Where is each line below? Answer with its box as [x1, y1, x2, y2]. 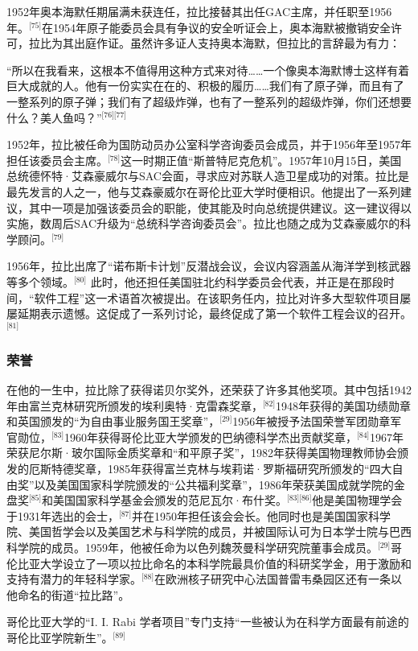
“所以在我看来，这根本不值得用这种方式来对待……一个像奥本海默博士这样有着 [6, 61, 410, 78]
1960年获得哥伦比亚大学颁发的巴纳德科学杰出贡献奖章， [64, 428, 358, 445]
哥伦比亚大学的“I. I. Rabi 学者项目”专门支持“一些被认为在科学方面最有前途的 [6, 613, 409, 630]
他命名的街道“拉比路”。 [6, 586, 130, 603]
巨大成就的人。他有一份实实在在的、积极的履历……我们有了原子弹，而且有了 [6, 77, 404, 94]
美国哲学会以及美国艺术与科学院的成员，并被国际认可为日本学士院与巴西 [28, 523, 412, 540]
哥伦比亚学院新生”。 [6, 628, 113, 645]
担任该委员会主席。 [6, 151, 108, 168]
